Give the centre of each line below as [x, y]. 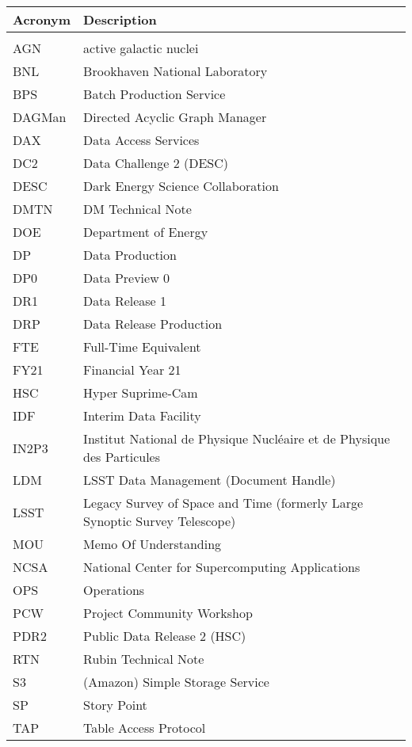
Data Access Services [141, 140]
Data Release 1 [125, 301]
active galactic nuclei [141, 48]
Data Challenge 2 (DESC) [156, 163]
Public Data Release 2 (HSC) [165, 636]
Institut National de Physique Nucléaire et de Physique [237, 438]
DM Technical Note [137, 209]
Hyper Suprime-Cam [141, 393]
